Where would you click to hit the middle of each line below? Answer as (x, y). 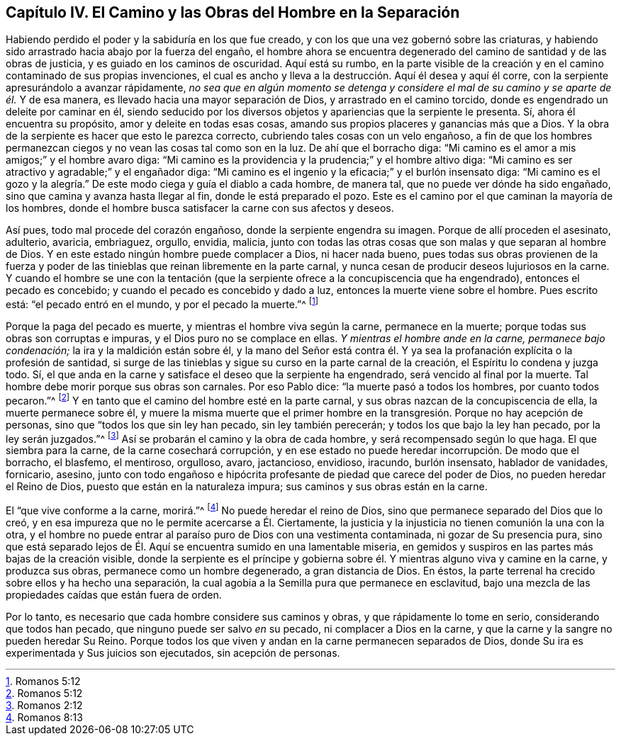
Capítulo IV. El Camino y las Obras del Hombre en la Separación (233, 12)
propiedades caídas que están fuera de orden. (114, 595)
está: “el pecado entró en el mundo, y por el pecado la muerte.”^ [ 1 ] (162, 304)
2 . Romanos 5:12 (44, 694)
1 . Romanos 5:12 (43, 681)
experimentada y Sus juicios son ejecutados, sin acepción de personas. (173, 653)
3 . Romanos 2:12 (44, 706)
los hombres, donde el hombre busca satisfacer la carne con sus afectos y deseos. (200, 208)
